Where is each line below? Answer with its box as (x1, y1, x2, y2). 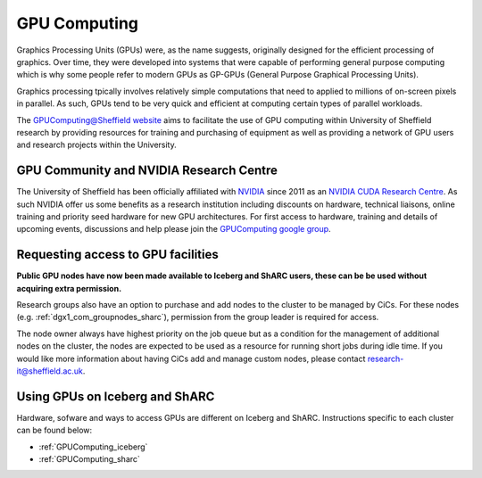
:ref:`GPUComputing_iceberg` (38, 441, 148, 452)
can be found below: (16, 424, 93, 436)
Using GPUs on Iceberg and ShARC (16, 389, 215, 404)
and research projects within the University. (16, 139, 178, 151)
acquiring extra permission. (16, 283, 122, 293)
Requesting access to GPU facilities (16, 247, 219, 262)
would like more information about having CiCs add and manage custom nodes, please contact (16, 353, 366, 364)
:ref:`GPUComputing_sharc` (38, 454, 140, 465)
